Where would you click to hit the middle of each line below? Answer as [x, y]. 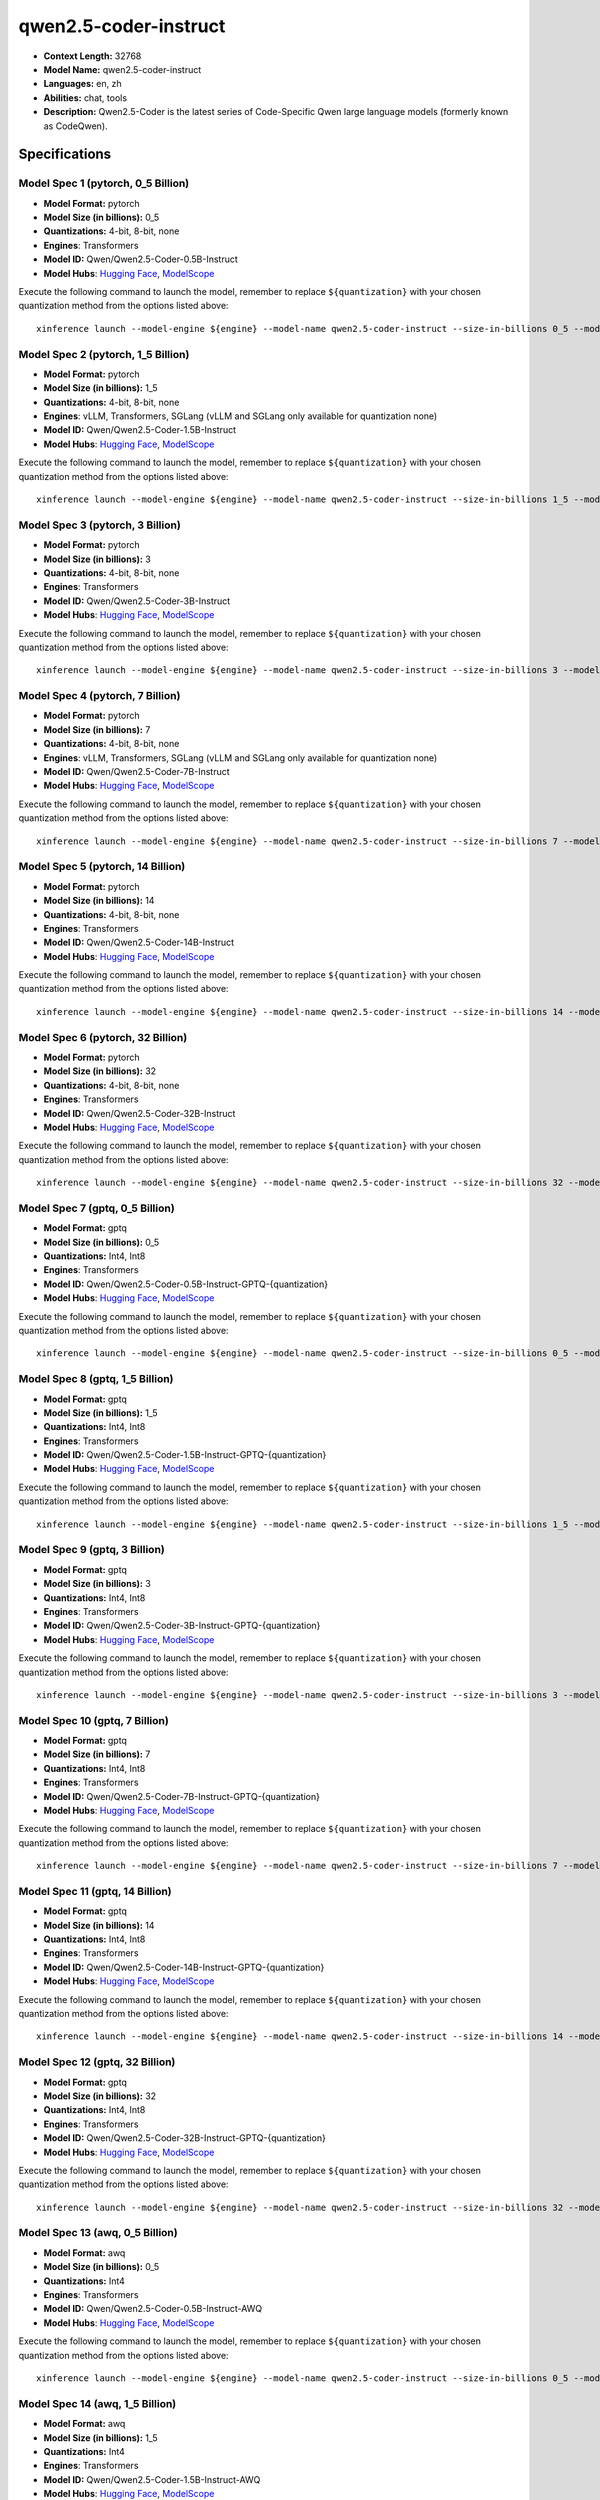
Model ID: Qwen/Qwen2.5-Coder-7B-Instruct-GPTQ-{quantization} [181, 1796]
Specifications [65, 154]
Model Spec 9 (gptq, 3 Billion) [91, 1550]
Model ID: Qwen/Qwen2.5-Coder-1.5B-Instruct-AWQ [152, 2479]
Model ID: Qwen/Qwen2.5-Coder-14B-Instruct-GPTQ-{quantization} [184, 1967]
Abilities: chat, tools [85, 97]
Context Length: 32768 [92, 56]
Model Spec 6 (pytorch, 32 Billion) [103, 1037]
